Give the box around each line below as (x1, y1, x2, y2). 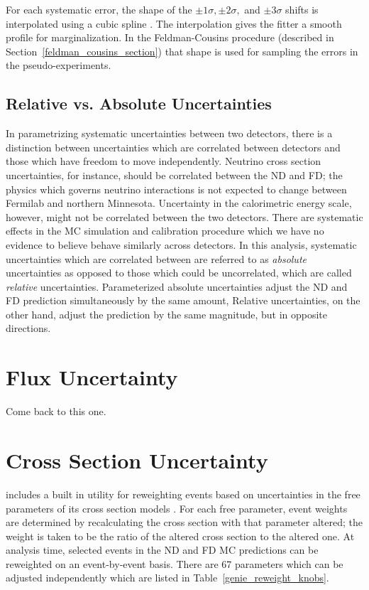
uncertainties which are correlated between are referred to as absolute (6, 251, 307, 266)
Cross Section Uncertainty (6, 445, 268, 474)
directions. (6, 321, 51, 336)
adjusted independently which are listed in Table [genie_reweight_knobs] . (6, 570, 329, 585)
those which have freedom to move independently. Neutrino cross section (6, 154, 321, 168)
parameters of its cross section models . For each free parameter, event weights (6, 500, 348, 515)
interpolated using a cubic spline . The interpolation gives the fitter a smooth (6, 16, 342, 31)
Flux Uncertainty (6, 363, 178, 392)
